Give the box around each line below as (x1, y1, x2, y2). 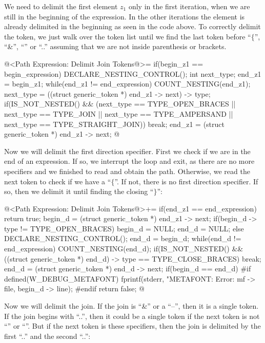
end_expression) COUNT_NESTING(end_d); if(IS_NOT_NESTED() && (4, 243, 243, 254)
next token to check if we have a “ (4, 176, 111, 186)
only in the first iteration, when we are (128, 1, 250, 11)
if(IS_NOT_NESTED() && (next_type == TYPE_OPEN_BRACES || (4, 98, 236, 109)
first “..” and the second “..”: (4, 330, 91, 341)
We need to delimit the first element (4, 1, 118, 11)
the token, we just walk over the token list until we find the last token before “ (4, 31, 251, 41)
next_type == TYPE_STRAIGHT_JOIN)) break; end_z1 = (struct (4, 118, 225, 129)
